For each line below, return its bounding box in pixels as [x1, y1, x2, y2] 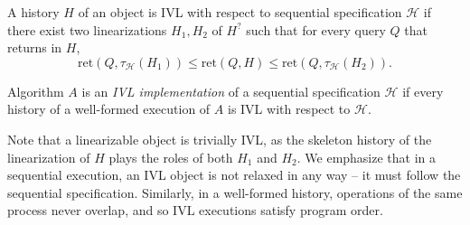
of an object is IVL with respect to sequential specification [78, 3, 402, 21]
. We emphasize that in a [296, 147, 437, 166]
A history [7, 3, 60, 21]
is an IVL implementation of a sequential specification [81, 81, 381, 100]
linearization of [7, 147, 90, 166]
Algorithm [7, 81, 64, 100]
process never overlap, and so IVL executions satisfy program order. [7, 201, 383, 220]
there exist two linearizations [7, 20, 167, 39]
